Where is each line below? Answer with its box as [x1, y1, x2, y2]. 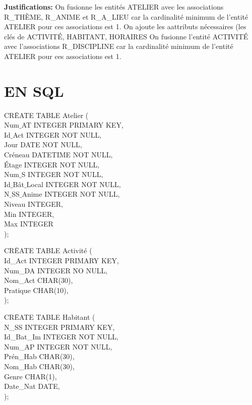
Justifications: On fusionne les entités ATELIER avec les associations [4, 2, 224, 12]
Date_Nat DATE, [4, 381, 60, 391]
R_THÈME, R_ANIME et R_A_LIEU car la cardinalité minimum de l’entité [4, 11, 248, 22]
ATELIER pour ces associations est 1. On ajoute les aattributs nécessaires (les [4, 21, 246, 32]
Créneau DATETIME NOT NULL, [4, 149, 113, 160]
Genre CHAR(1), [4, 371, 57, 381]
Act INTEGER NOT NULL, [13, 129, 102, 140]
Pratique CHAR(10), [4, 284, 69, 295]
